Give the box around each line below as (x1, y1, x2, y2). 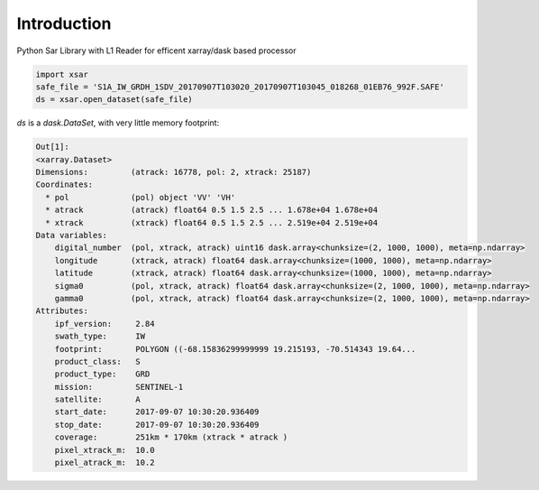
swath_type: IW (54, 331, 146, 342)
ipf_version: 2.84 (54, 319, 155, 328)
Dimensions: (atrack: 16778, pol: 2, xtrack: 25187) (35, 167, 312, 178)
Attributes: (35, 306, 89, 316)
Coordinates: (35, 180, 94, 190)
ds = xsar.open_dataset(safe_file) (35, 95, 193, 105)
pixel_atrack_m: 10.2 (54, 458, 155, 468)
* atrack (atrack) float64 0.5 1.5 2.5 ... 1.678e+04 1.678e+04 (45, 205, 379, 216)
